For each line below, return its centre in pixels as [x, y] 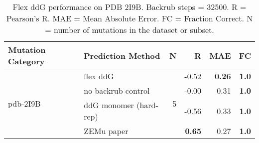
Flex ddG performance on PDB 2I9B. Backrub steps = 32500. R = [129, 7]
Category [26, 61]
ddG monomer [109, 105]
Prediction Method [122, 55]
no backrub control [117, 90]
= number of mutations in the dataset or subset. [129, 30]
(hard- [147, 105]
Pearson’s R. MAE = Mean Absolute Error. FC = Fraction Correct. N [129, 18]
